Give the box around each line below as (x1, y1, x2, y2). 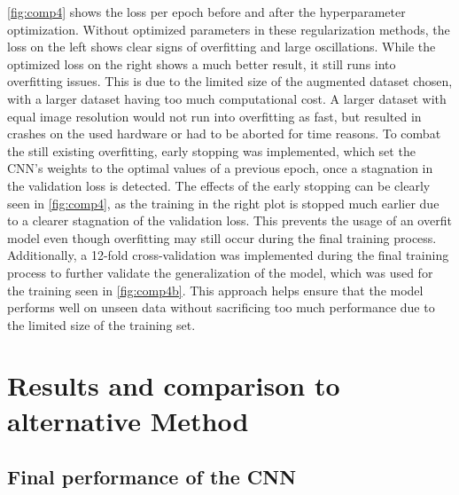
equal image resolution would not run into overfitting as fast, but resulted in (7, 106, 422, 125)
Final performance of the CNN (7, 463, 297, 491)
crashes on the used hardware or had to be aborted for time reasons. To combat (7, 124, 441, 143)
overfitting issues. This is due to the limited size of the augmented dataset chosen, (7, 72, 453, 90)
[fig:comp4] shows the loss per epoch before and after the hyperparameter (7, 3, 406, 20)
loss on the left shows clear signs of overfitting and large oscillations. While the (7, 37, 436, 56)
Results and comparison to (7, 367, 340, 404)
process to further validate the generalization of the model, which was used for (7, 263, 433, 281)
